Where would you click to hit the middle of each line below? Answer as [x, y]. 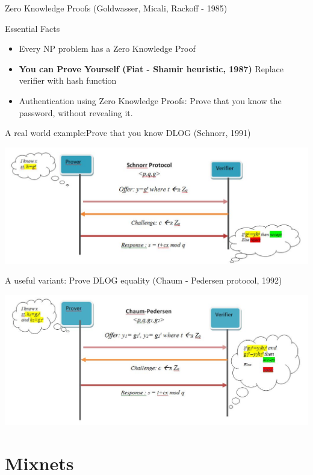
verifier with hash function [68, 80]
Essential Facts [33, 28]
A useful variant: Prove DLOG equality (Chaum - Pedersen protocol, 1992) [144, 280]
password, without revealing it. [76, 112]
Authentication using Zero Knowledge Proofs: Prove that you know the [150, 100]
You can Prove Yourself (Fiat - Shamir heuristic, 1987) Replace [151, 68]
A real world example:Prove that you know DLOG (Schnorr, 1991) [128, 133]
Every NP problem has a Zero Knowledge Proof [107, 48]
